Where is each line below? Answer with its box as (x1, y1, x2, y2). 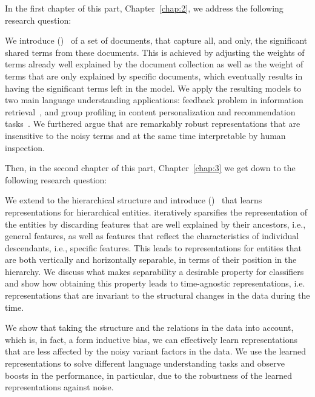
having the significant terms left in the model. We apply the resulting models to (5, 81, 302, 94)
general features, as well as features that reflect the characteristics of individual (5, 229, 299, 242)
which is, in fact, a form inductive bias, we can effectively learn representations (5, 333, 298, 345)
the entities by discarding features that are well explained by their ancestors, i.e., (5, 217, 306, 230)
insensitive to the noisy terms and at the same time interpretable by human (5, 129, 286, 141)
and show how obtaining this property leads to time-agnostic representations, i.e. (5, 277, 305, 290)
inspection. (5, 141, 45, 154)
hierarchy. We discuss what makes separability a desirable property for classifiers (5, 265, 304, 277)
